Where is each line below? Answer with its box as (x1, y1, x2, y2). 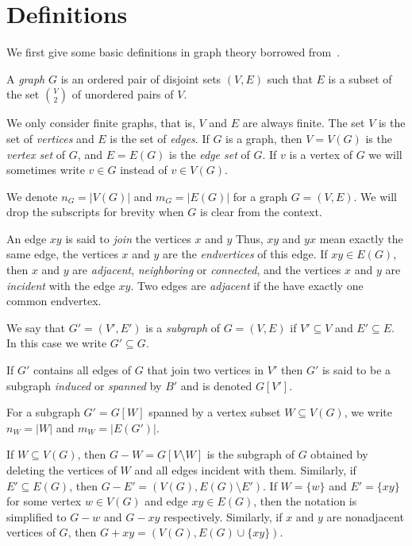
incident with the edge (6, 277, 115, 293)
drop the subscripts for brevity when (6, 203, 184, 220)
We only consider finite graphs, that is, (6, 114, 195, 131)
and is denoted (180, 377, 252, 393)
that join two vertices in (147, 362, 264, 378)
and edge (144, 493, 188, 509)
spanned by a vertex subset (148, 404, 281, 420)
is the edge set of (169, 145, 250, 162)
